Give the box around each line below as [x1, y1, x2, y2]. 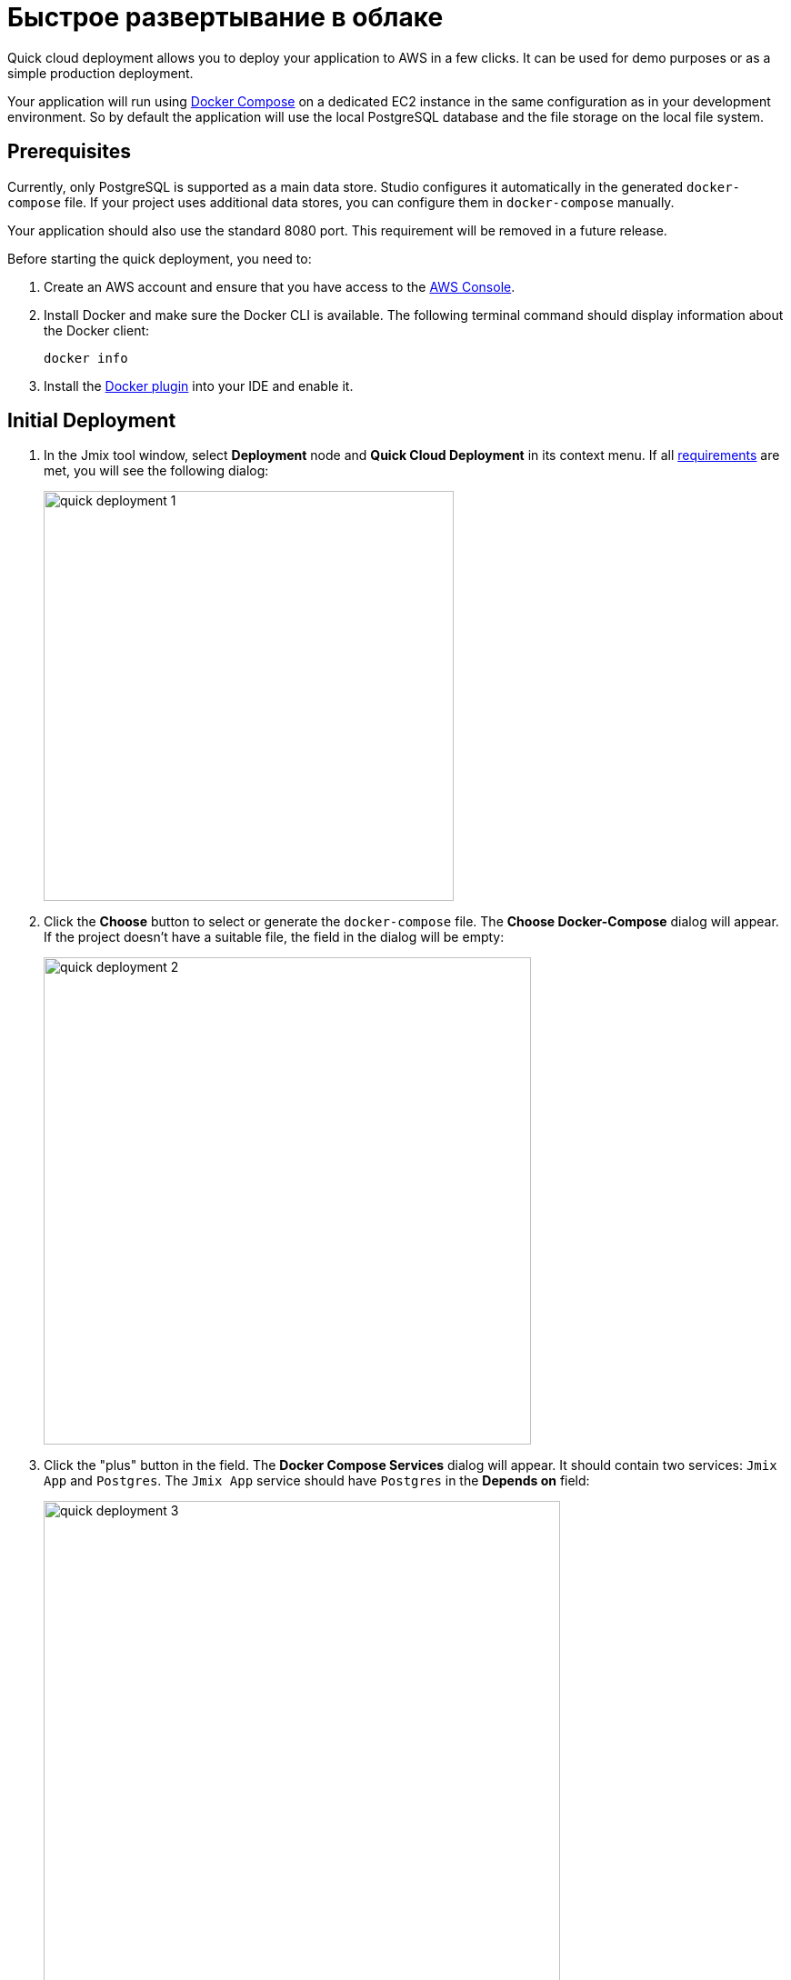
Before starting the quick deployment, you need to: [7, 250, 312, 266]
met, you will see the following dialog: [44, 463, 269, 479]
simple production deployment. [7, 65, 194, 81]
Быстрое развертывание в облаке [7, 2, 444, 33]
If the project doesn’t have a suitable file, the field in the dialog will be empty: [44, 929, 505, 945]
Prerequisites [7, 140, 131, 164]
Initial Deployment [7, 409, 176, 433]
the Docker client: [44, 322, 150, 338]
